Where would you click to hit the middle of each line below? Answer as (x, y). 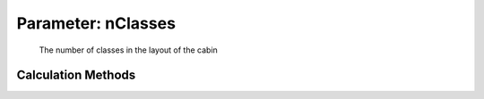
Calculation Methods (76, 75)
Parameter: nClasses (96, 23)
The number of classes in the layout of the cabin (129, 50)
